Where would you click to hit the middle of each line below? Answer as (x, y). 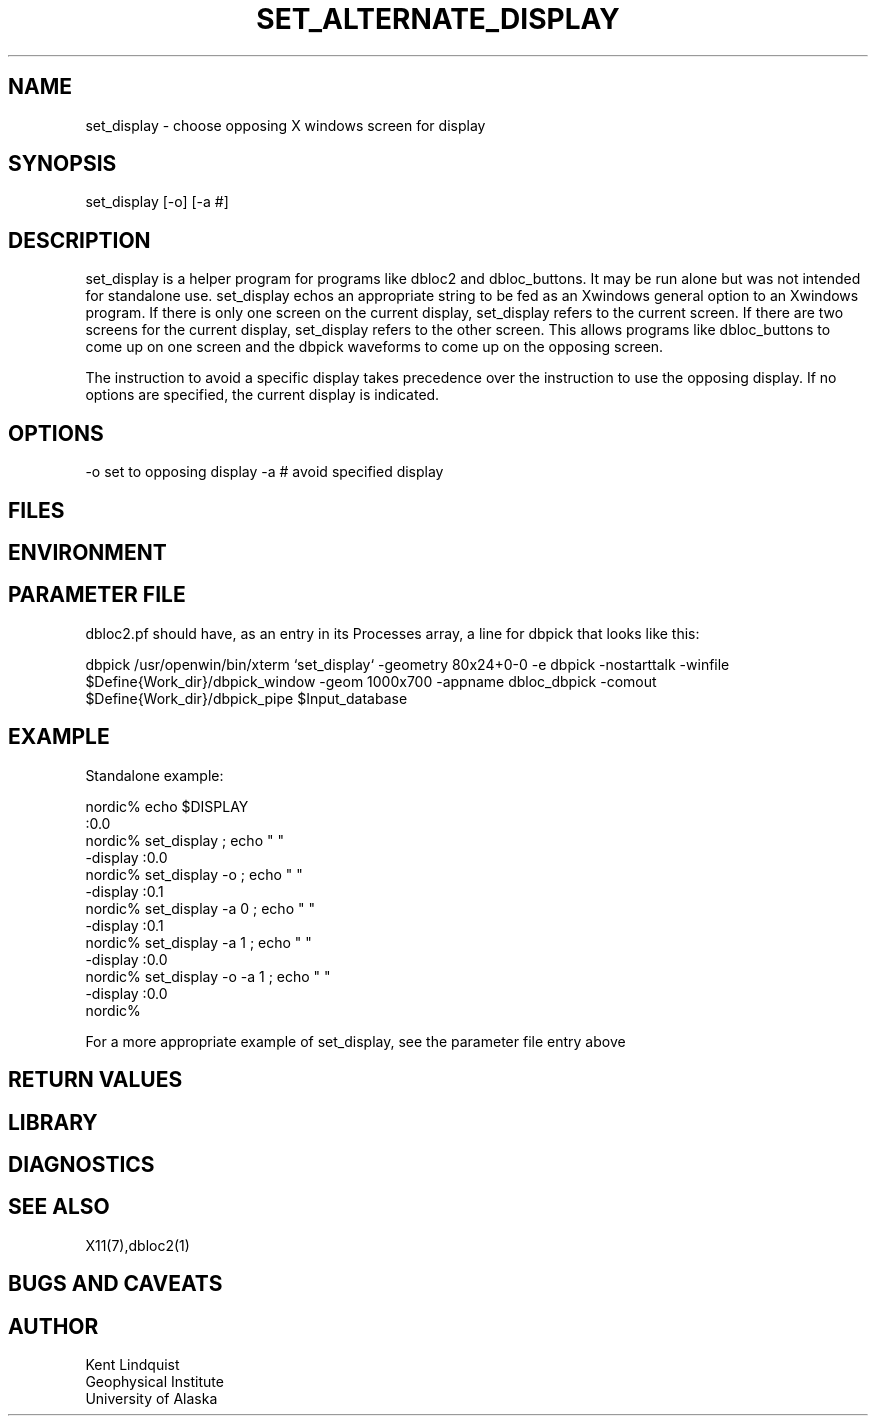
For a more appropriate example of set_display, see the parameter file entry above (355, 1041)
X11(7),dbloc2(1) (137, 1245)
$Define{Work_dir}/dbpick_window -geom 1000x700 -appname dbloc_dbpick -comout (371, 681)
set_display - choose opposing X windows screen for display (285, 125)
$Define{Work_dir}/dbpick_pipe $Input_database (246, 698)
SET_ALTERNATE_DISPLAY (438, 19)
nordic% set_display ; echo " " (184, 840)
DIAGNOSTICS (81, 1164)
